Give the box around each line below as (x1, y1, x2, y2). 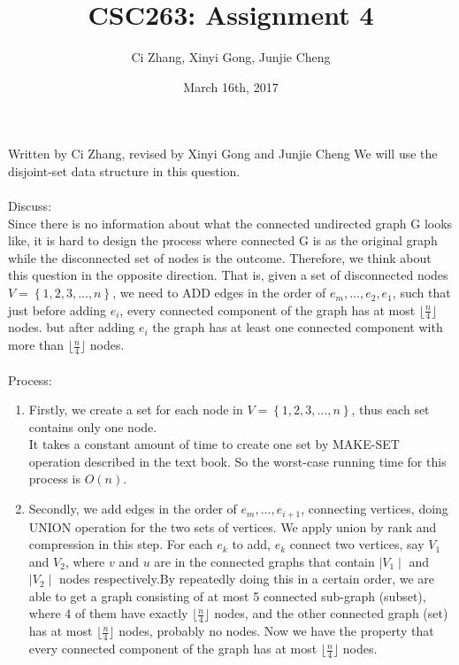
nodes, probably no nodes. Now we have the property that (119, 622, 434, 640)
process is (28, 469, 80, 488)
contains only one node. (28, 417, 157, 436)
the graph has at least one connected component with (152, 318, 443, 336)
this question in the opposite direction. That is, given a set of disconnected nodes (8, 266, 448, 284)
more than (8, 336, 65, 354)
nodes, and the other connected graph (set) (214, 604, 448, 622)
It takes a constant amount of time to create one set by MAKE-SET (28, 435, 400, 453)
